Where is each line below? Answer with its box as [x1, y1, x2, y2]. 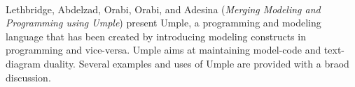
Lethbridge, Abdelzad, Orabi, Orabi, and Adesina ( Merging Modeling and [6, 1, 321, 16]
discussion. [6, 70, 51, 84]
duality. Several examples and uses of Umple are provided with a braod [43, 56, 349, 70]
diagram [6, 56, 41, 70]
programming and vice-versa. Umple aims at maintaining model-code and [6, 42, 321, 57]
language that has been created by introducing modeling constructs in [6, 29, 306, 43]
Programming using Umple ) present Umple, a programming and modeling [6, 15, 321, 30]
